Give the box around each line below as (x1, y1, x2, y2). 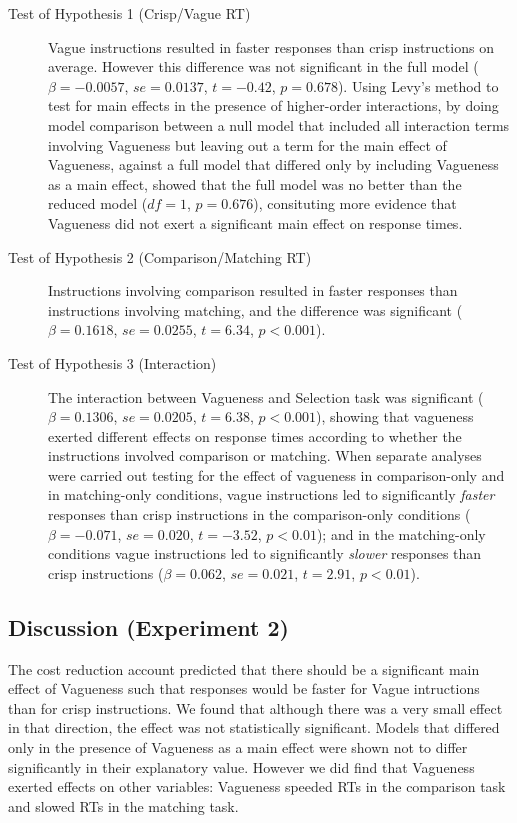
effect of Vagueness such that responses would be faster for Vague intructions (8, 678, 480, 699)
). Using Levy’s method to (337, 75, 499, 96)
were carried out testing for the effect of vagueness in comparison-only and (48, 464, 505, 485)
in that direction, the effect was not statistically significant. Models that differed (8, 717, 500, 738)
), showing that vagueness (316, 406, 474, 427)
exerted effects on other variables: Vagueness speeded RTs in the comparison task (8, 776, 506, 797)
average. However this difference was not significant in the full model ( (48, 56, 479, 77)
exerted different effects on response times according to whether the (48, 425, 462, 446)
